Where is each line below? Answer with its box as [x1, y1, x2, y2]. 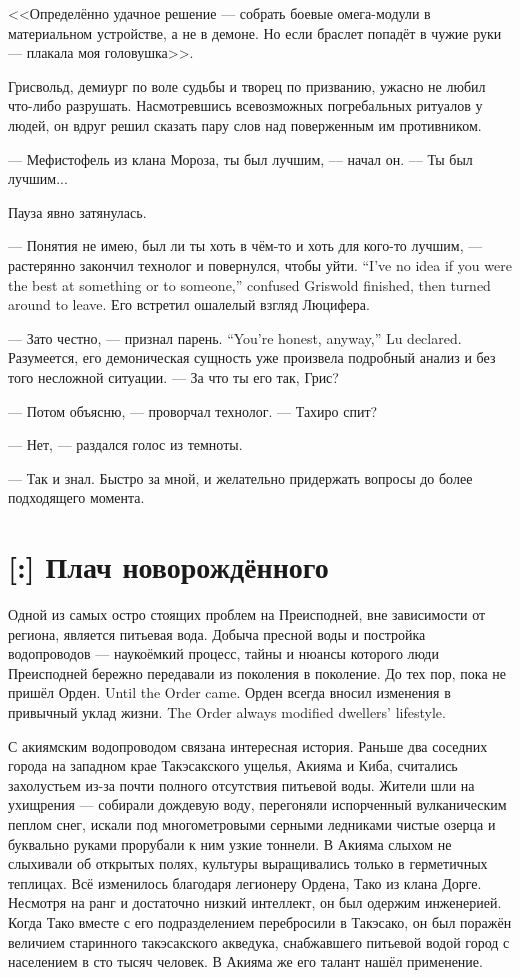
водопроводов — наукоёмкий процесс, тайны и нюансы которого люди [8, 643, 439, 664]
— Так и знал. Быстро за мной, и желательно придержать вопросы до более [8, 467, 473, 488]
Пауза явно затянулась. [8, 201, 147, 222]
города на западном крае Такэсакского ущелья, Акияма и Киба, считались [8, 755, 458, 776]
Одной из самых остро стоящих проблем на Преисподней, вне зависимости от [8, 604, 486, 624]
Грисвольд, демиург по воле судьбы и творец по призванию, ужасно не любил [8, 75, 486, 96]
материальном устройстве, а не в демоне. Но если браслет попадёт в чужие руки [8, 22, 502, 43]
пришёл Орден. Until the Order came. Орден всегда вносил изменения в [8, 682, 451, 703]
